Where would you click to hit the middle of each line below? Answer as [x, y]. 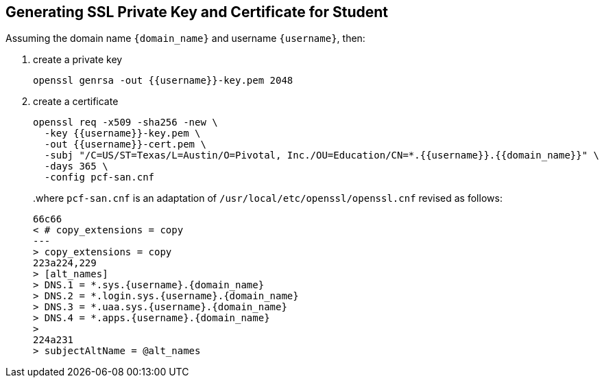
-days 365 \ [76, 166]
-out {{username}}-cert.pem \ [125, 144]
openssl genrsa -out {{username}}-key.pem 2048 [163, 81]
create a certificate [76, 102]
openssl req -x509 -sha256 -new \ [125, 123]
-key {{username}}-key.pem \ [122, 134]
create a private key [78, 60]
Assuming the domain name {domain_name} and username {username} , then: [185, 38]
